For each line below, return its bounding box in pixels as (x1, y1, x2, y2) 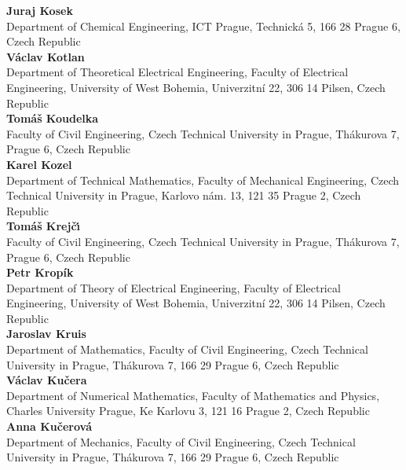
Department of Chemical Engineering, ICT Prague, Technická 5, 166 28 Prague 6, (6, 17, 401, 34)
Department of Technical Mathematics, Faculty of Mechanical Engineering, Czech (6, 171, 400, 188)
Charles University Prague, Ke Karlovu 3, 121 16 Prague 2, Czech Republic (6, 402, 370, 419)
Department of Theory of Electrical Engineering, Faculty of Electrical (6, 279, 341, 296)
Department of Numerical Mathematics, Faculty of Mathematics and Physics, (6, 387, 380, 403)
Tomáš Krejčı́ (6, 218, 81, 234)
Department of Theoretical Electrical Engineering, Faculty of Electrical (6, 64, 349, 80)
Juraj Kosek (6, 2, 73, 18)
